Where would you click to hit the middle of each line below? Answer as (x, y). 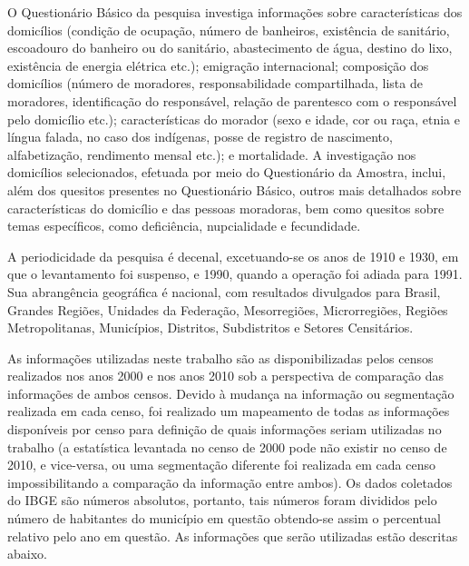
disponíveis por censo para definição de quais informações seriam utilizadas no (225, 429)
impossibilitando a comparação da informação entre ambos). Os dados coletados (230, 482)
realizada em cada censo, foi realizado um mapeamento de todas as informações (229, 411)
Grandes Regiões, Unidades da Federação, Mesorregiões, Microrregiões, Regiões (228, 309)
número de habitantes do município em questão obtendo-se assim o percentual (224, 518)
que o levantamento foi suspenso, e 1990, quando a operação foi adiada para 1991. (235, 274)
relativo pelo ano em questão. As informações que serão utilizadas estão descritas (233, 536)
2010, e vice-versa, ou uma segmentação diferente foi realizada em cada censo (221, 465)
